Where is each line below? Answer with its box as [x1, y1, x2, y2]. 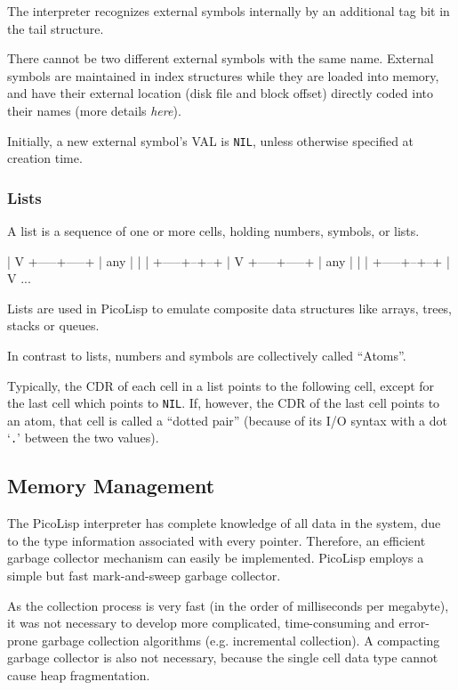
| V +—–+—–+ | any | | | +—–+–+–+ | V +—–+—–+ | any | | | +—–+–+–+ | [7, 251, 450, 270]
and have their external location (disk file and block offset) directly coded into [7, 84, 434, 102]
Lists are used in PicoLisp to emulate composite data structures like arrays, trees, [7, 298, 453, 317]
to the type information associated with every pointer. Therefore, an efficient [7, 531, 426, 549]
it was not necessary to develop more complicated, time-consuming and [7, 613, 395, 632]
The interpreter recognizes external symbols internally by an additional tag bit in [7, 2, 450, 20]
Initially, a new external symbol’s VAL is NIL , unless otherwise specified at [7, 131, 414, 150]
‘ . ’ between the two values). [7, 428, 159, 447]
